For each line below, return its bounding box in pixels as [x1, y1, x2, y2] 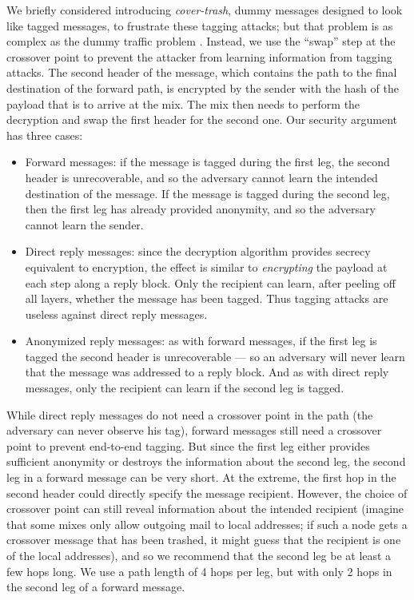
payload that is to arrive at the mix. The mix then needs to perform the [6, 95, 360, 112]
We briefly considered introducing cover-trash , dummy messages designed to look [6, 2, 403, 18]
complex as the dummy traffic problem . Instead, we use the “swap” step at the [6, 33, 396, 50]
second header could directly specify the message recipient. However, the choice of [6, 484, 408, 501]
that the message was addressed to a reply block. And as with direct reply [25, 364, 389, 380]
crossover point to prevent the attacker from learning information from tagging [6, 48, 392, 65]
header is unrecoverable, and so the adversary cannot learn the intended [25, 169, 378, 185]
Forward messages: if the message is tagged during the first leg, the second [25, 153, 390, 170]
